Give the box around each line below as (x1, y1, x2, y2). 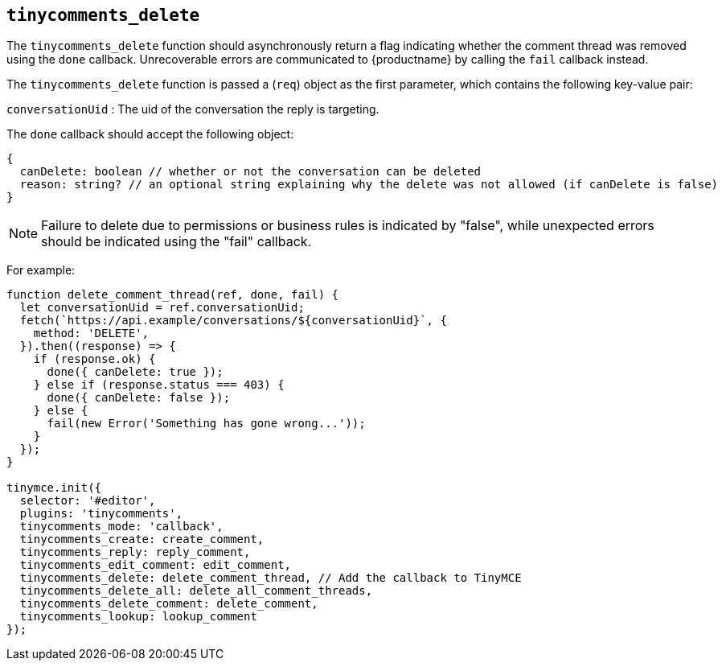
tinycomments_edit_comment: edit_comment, (19, 558, 292, 572)
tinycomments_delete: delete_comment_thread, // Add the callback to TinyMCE (19, 571, 522, 585)
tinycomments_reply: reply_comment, (19, 546, 251, 559)
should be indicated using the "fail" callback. (41, 233, 312, 250)
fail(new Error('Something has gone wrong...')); (47, 417, 366, 430)
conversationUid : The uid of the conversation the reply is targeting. (6, 102, 379, 117)
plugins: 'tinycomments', (19, 507, 183, 521)
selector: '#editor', (19, 494, 156, 508)
